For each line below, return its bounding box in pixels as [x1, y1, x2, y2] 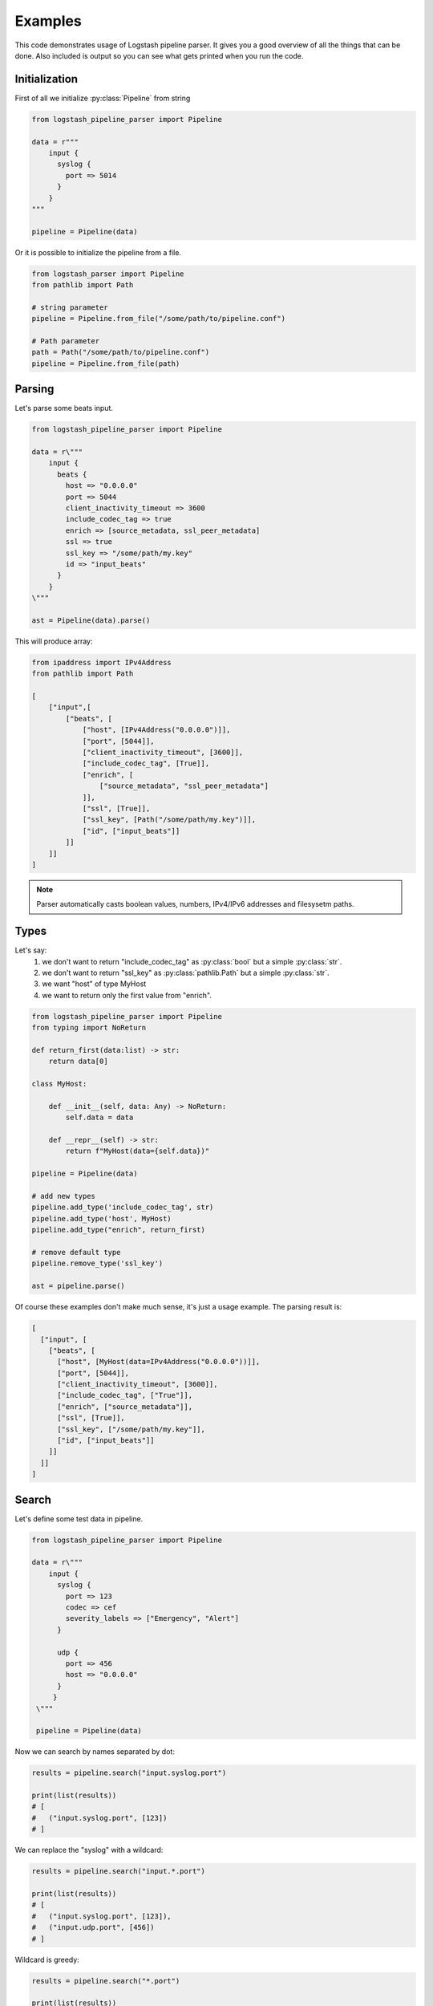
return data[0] [48, 1057, 108, 1066]
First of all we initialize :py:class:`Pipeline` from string [14, 93, 191, 103]
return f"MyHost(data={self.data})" [65, 1147, 210, 1155]
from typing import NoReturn [31, 1023, 147, 1033]
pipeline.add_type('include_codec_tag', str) [31, 1203, 214, 1212]
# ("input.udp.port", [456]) [31, 1923, 156, 1932]
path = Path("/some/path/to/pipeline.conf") [31, 347, 210, 357]
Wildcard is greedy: [14, 1955, 79, 1964]
